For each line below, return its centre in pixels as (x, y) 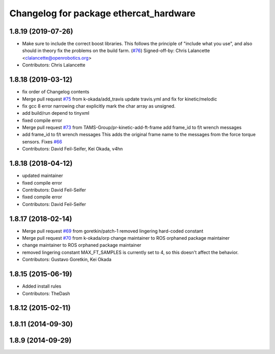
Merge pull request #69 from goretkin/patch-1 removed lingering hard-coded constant (113, 231)
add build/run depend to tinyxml (56, 113)
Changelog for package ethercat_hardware (102, 13)
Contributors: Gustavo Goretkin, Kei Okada (67, 260)
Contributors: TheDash (46, 293)
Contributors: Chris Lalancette (54, 65)
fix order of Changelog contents (56, 92)
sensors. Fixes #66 (42, 142)
